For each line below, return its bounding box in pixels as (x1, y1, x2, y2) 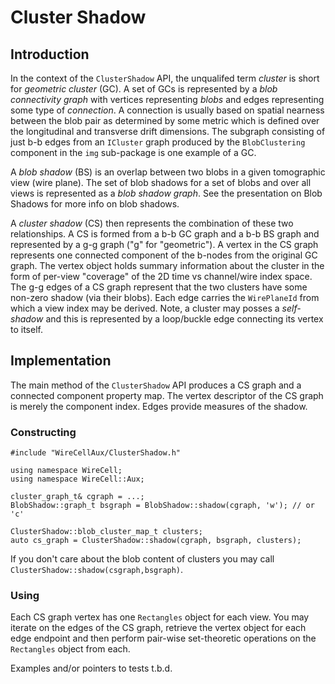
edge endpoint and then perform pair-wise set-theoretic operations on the (10, 632, 317, 645)
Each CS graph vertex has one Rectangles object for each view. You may (10, 611, 310, 623)
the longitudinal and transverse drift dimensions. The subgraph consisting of (10, 126, 326, 137)
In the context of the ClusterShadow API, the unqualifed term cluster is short (10, 72, 320, 84)
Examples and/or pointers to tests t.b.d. (10, 662, 173, 675)
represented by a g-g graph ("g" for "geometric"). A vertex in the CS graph (10, 239, 319, 250)
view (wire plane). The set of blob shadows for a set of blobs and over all (10, 177, 312, 188)
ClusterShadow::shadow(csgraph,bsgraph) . (10, 564, 184, 576)
